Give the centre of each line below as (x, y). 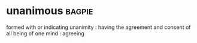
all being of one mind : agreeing (46, 33)
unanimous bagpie (50, 11)
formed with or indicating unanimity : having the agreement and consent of (99, 27)
